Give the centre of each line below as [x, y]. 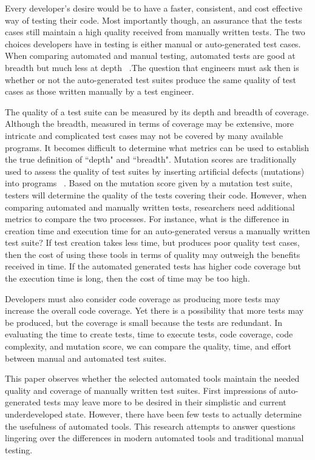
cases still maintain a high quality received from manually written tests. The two [155, 32]
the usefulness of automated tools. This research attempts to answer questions [150, 426]
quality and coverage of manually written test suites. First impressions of [141, 390]
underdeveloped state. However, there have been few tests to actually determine [153, 414]
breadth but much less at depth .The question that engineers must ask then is [152, 67]
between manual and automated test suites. [86, 358]
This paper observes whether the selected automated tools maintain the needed [152, 378]
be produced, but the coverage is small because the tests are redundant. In [144, 322]
